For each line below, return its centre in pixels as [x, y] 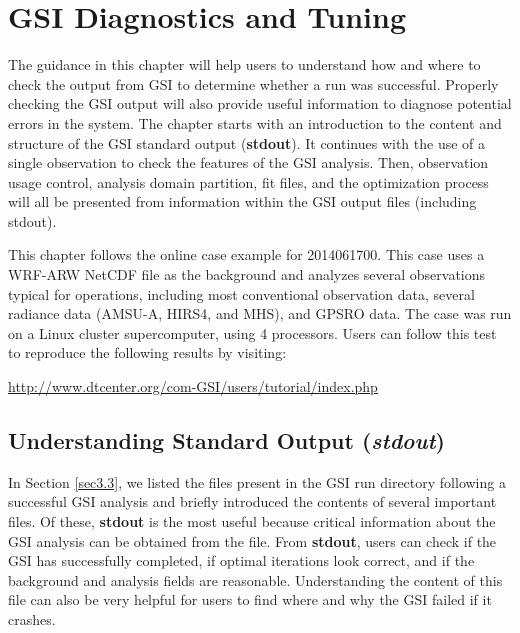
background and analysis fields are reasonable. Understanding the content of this [255, 579]
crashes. [32, 618]
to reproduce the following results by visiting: [147, 352]
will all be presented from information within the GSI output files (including [242, 201]
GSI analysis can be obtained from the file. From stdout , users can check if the [252, 540]
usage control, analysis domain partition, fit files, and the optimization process [248, 181]
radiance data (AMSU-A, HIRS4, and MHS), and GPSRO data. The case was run [260, 313]
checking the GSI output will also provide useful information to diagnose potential [260, 103]
